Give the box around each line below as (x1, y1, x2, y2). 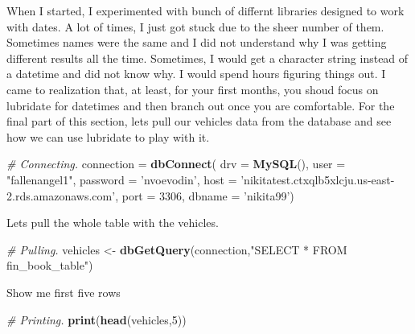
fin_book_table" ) (6, 257, 93, 274)
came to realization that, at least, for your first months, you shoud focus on (6, 80, 379, 97)
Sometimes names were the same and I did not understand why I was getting (6, 34, 387, 51)
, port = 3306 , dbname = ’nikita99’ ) (115, 187, 294, 204)
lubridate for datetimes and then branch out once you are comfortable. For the (6, 97, 395, 113)
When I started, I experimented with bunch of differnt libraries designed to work (6, 2, 405, 19)
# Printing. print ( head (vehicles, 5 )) (6, 311, 187, 328)
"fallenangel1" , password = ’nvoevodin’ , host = (6, 171, 237, 188)
